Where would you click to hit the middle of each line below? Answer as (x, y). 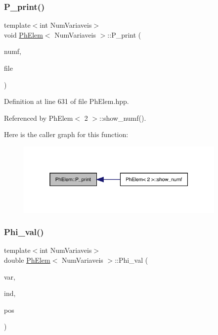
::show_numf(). (123, 118)
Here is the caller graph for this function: (66, 134)
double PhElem (27, 260)
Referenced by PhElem (39, 118)
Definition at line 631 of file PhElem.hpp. (66, 101)
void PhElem (23, 34)
